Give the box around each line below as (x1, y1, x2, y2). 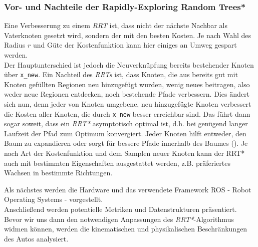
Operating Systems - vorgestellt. (4, 194, 103, 204)
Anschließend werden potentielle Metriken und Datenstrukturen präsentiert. (4, 204, 237, 214)
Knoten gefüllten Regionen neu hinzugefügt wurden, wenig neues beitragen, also (4, 79, 250, 89)
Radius (4, 40, 26, 50)
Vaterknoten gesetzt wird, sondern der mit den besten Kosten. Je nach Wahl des (4, 30, 251, 40)
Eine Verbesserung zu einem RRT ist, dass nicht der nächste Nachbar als (4, 20, 227, 31)
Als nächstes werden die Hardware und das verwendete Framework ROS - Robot (4, 184, 251, 194)
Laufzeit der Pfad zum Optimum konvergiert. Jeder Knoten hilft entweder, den (4, 128, 246, 138)
